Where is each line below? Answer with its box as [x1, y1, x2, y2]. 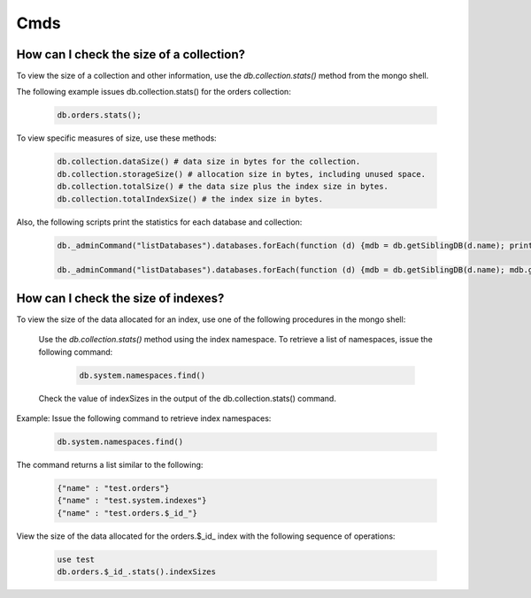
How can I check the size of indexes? [16, 290, 225, 305]
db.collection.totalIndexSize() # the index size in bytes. [57, 194, 324, 203]
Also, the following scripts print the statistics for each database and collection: [16, 217, 303, 227]
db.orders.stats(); [57, 111, 142, 120]
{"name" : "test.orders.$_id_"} [57, 508, 198, 517]
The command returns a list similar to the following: [16, 459, 204, 470]
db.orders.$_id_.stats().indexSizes [57, 567, 217, 577]
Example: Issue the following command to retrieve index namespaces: [16, 412, 272, 424]
